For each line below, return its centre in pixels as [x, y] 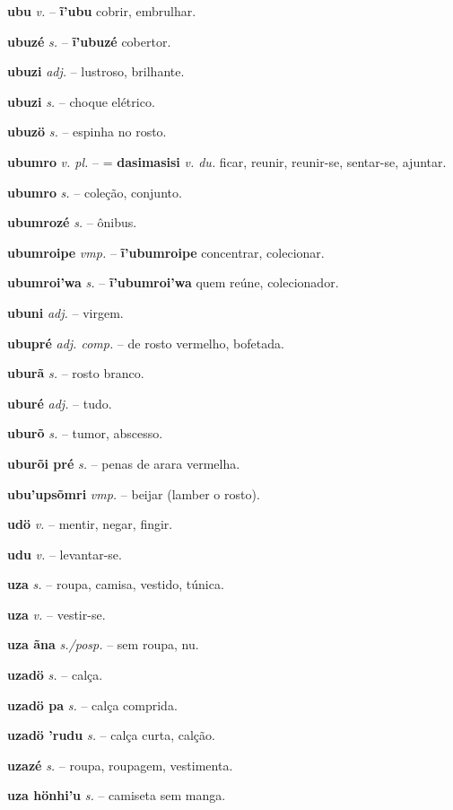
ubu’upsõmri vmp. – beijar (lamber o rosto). [134, 493]
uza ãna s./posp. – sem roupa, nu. [103, 644]
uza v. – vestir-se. [57, 614]
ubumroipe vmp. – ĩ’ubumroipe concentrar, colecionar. [166, 252]
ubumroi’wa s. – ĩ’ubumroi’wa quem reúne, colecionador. [173, 282]
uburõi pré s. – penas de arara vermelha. [124, 463]
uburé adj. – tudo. [60, 403]
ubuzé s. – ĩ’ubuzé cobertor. [89, 41]
